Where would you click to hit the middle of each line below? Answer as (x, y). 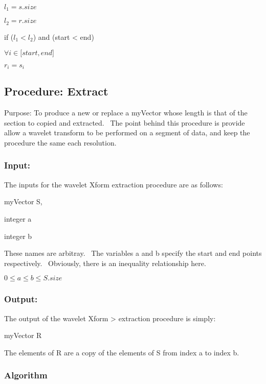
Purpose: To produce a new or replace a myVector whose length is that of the (126, 113)
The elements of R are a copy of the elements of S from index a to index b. (122, 352)
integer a (18, 218)
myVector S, (23, 201)
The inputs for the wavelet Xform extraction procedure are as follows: (114, 184)
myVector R (23, 335)
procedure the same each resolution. (60, 142)
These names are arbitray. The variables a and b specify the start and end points (133, 253)
